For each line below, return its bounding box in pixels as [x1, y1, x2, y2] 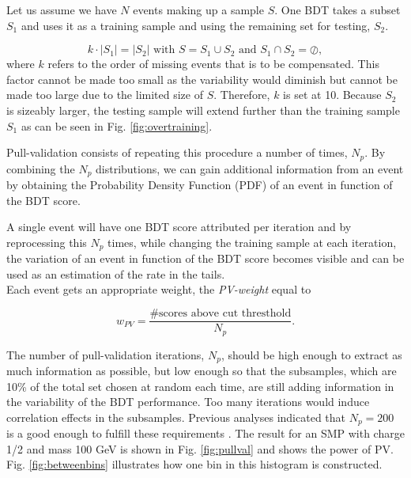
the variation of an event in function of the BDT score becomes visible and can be [6, 250, 405, 267]
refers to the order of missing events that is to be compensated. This [47, 55, 379, 72]
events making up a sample [133, 2, 264, 17]
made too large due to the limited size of [6, 86, 203, 103]
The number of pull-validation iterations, [6, 346, 205, 362]
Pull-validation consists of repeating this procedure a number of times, [6, 144, 348, 161]
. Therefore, [213, 86, 270, 103]
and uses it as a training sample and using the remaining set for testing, [21, 17, 371, 33]
